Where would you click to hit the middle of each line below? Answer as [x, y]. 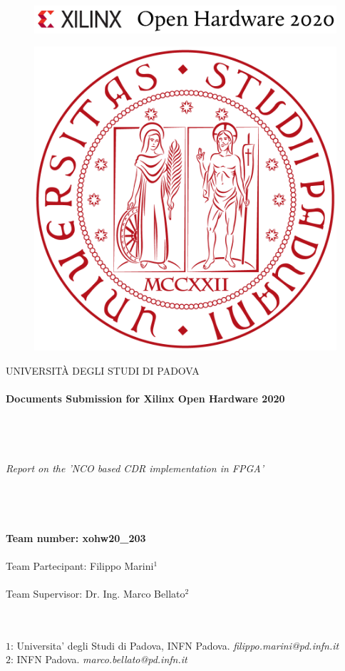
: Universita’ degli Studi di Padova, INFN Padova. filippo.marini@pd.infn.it [175, 645]
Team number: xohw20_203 [76, 537]
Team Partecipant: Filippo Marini [80, 565]
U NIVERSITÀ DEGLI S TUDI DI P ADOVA [103, 370]
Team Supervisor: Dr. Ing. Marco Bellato [96, 594]
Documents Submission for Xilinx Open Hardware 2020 [145, 398]
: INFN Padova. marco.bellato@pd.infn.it [99, 659]
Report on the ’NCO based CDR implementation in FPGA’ [135, 468]
